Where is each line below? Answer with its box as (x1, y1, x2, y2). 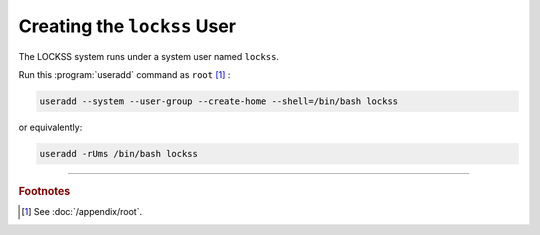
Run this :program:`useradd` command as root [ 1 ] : (18, 68, 231, 80)
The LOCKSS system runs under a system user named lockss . (18, 50, 280, 62)
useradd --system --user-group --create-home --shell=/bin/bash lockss (39, 95, 399, 107)
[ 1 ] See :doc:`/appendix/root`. (21, 206, 143, 218)
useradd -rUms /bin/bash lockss (39, 148, 199, 159)
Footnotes (18, 184, 71, 198)
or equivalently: (18, 121, 83, 133)
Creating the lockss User (18, 15, 237, 37)
